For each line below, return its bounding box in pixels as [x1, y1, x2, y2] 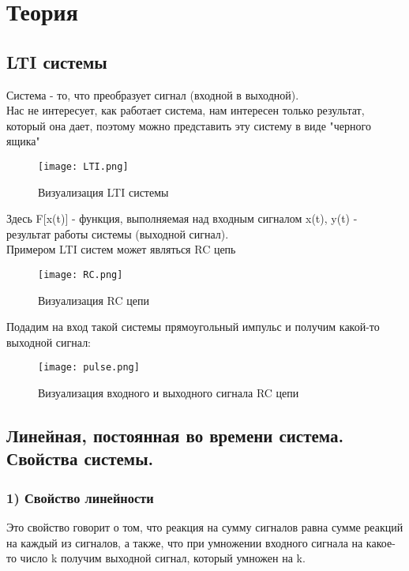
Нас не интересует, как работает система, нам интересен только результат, [6, 102, 365, 118]
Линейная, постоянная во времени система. [6, 423, 344, 448]
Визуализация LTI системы [38, 183, 169, 200]
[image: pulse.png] [38, 362, 140, 374]
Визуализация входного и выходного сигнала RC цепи [38, 385, 299, 401]
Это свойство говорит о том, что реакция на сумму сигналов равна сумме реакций [6, 519, 403, 535]
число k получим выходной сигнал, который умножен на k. [20, 550, 306, 566]
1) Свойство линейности [6, 487, 154, 507]
